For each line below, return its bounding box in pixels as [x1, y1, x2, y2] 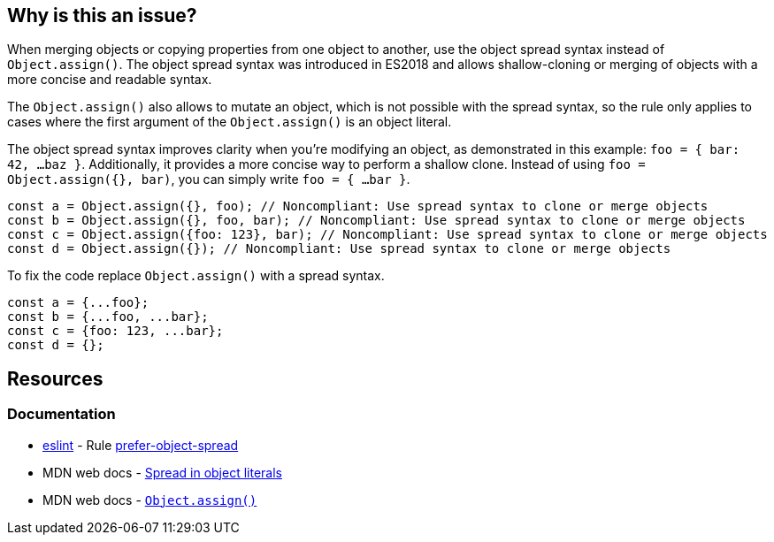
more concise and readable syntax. [7, 72, 212, 88]
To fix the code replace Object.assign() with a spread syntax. [7, 268, 385, 284]
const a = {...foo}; [7, 295, 149, 310]
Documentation [7, 405, 116, 424]
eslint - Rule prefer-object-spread [42, 437, 239, 453]
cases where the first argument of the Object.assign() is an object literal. [7, 114, 452, 130]
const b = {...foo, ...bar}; [7, 309, 209, 324]
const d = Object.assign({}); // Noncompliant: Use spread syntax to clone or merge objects [7, 241, 671, 256]
